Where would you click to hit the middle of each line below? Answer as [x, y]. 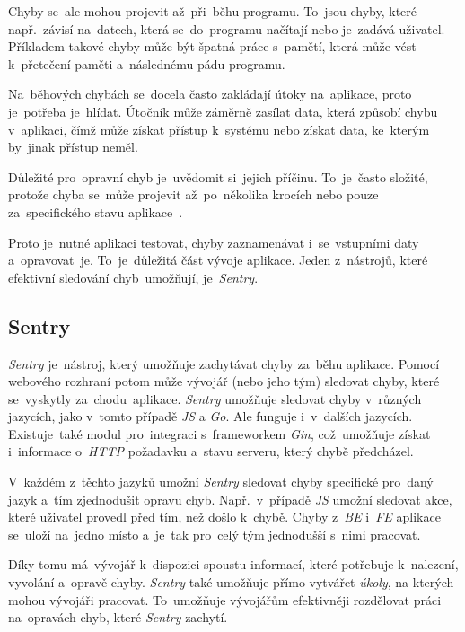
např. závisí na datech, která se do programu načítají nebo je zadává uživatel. [227, 28]
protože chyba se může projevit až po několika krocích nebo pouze [193, 194]
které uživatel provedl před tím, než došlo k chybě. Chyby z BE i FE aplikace [224, 517]
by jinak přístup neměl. [73, 147]
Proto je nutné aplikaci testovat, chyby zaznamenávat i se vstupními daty [214, 242]
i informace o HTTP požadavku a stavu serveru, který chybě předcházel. [211, 451]
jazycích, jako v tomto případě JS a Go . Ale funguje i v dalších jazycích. [211, 416]
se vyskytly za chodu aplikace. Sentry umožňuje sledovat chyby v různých [215, 398]
